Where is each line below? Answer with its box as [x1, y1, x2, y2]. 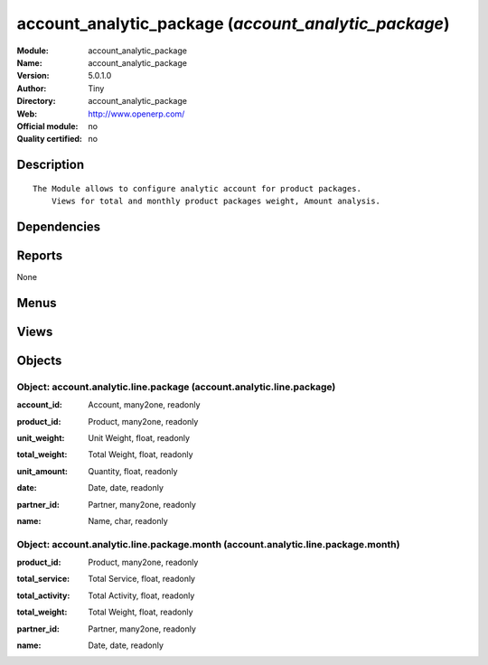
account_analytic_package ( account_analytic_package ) [16, 14, 450, 33]
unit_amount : [16, 465, 68, 476]
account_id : [16, 399, 62, 410]
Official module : [16, 120, 79, 131]
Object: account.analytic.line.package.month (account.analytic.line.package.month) [16, 538, 400, 550]
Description [16, 157, 85, 173]
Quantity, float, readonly [88, 465, 178, 476]
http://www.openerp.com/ [88, 108, 185, 119]
